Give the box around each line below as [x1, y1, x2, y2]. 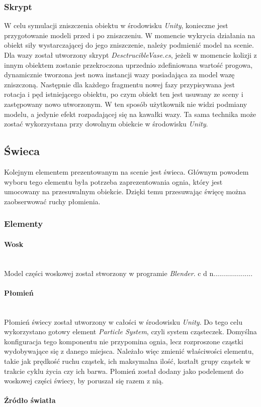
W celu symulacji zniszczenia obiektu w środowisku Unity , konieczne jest [4, 20, 228, 31]
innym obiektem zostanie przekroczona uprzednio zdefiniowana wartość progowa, [4, 59, 253, 70]
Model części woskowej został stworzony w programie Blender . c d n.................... [4, 267, 253, 278]
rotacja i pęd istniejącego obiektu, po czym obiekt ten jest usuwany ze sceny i [4, 89, 243, 99]
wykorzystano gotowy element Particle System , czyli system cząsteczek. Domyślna [4, 326, 257, 337]
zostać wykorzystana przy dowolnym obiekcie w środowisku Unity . [4, 118, 208, 129]
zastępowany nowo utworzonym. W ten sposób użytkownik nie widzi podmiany [4, 98, 247, 109]
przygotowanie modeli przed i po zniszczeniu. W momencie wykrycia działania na [4, 30, 255, 40]
